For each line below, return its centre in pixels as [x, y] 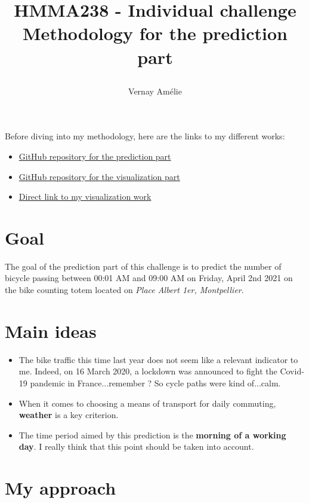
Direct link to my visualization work [85, 196]
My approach [61, 488]
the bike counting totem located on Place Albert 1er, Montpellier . [124, 290]
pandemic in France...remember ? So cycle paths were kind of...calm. [155, 382]
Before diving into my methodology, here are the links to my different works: [145, 136]
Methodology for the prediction [155, 33]
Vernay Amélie [155, 91]
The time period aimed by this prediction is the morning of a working [152, 435]
